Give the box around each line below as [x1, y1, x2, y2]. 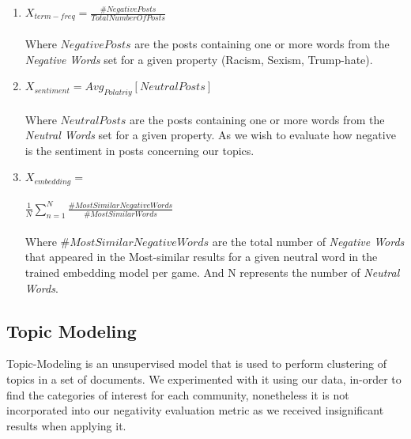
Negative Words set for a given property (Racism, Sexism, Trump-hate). [25, 51, 373, 67]
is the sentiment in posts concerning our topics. [25, 142, 255, 158]
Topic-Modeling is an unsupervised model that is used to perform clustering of [6, 355, 386, 372]
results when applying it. [6, 417, 126, 433]
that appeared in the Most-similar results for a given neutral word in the [25, 248, 378, 265]
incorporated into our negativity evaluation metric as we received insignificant [6, 402, 384, 418]
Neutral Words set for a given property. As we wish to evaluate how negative [25, 127, 396, 143]
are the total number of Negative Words [212, 233, 405, 249]
